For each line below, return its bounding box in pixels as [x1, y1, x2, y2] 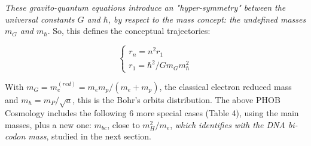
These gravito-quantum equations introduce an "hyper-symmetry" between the [5, 1, 286, 13]
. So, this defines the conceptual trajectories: [47, 24, 211, 37]
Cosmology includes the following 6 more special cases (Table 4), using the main [5, 107, 299, 119]
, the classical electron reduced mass [159, 80, 292, 92]
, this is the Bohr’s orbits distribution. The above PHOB [72, 93, 280, 105]
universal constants [5, 13, 75, 25]
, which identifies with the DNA [170, 118, 285, 131]
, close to [107, 118, 140, 131]
